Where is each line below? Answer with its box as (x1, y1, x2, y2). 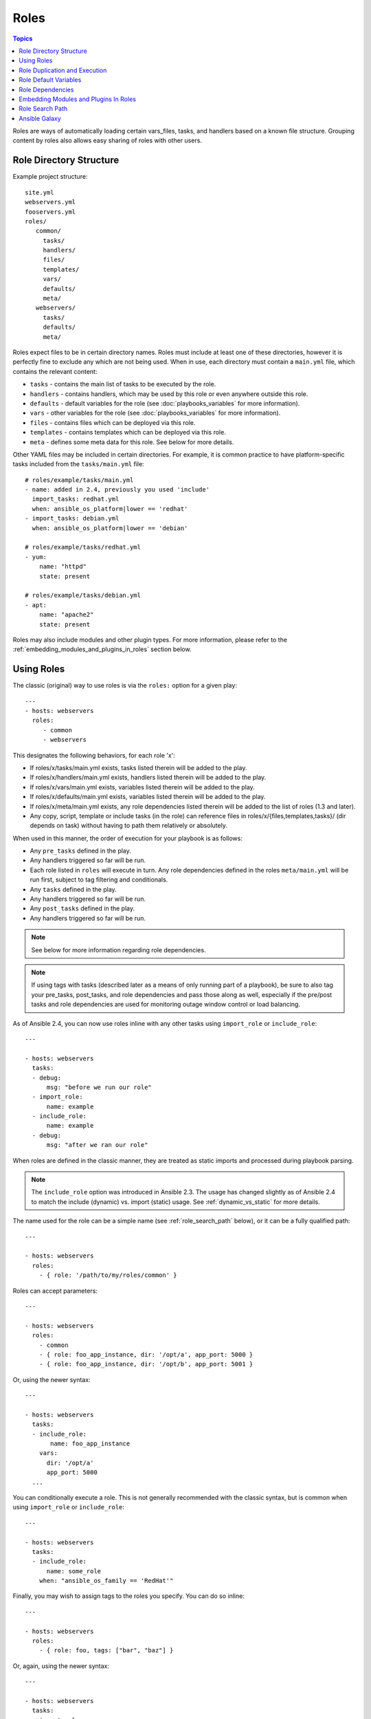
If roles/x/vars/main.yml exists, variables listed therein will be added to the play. (30, 782, 256, 791)
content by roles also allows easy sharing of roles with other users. (12, 136, 203, 144)
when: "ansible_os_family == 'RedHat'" (38, 1577, 174, 1585)
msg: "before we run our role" (46, 1083, 153, 1091)
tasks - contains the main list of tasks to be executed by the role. (30, 380, 216, 388)
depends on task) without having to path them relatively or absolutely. (30, 822, 228, 830)
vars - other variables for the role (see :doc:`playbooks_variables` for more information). (30, 409, 281, 417)
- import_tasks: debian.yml (25, 514, 120, 523)
